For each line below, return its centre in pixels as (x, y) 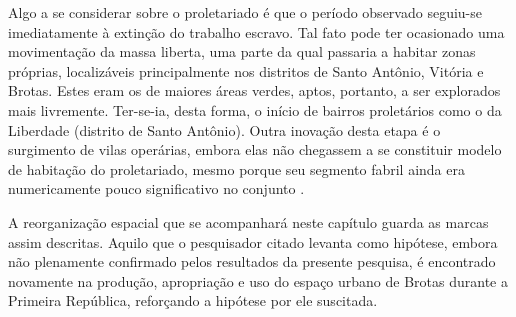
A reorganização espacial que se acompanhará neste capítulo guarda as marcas (248, 221)
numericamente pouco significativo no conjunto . (156, 188)
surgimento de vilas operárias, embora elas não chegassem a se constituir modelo (255, 149)
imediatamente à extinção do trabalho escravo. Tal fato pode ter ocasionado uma (256, 31)
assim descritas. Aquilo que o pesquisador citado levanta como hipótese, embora (253, 241)
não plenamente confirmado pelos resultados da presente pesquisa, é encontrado (252, 261)
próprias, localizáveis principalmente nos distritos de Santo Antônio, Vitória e (246, 70)
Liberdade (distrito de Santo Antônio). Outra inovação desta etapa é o (224, 129)
